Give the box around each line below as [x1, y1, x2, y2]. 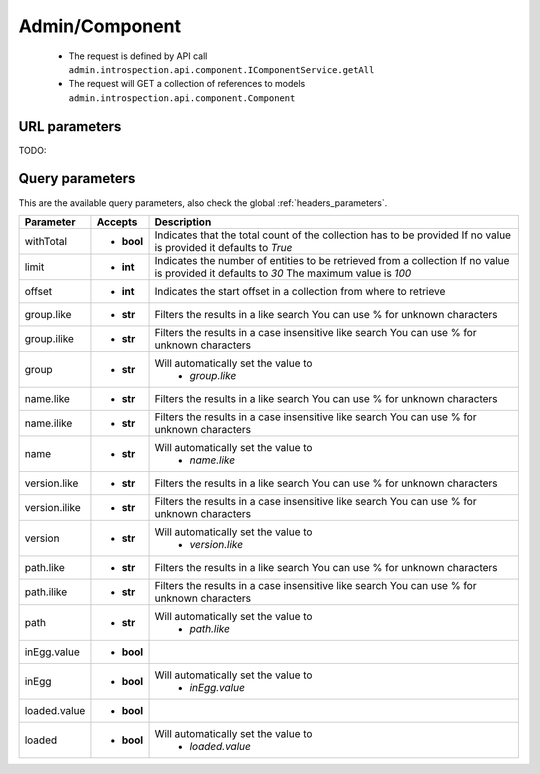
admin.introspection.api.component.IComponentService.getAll [68, 64, 375, 75]
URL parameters [18, 118, 122, 135]
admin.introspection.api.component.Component [68, 92, 296, 104]
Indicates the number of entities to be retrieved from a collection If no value [154, 253, 510, 267]
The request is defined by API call [68, 50, 208, 62]
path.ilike [24, 585, 68, 599]
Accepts [96, 215, 138, 229]
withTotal [24, 234, 68, 248]
